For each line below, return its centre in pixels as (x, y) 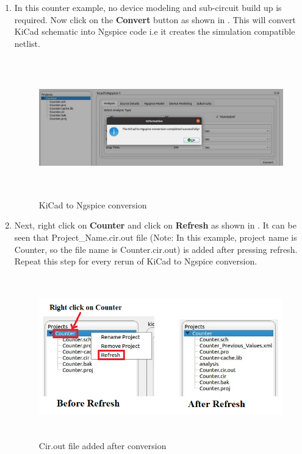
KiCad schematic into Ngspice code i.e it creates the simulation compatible (155, 31)
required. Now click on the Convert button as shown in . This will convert (155, 19)
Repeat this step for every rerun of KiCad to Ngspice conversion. (136, 261)
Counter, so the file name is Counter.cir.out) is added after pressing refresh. (156, 249)
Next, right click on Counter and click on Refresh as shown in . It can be (155, 225)
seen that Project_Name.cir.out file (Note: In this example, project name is (156, 237)
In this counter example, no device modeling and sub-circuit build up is (148, 7)
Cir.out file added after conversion (102, 445)
